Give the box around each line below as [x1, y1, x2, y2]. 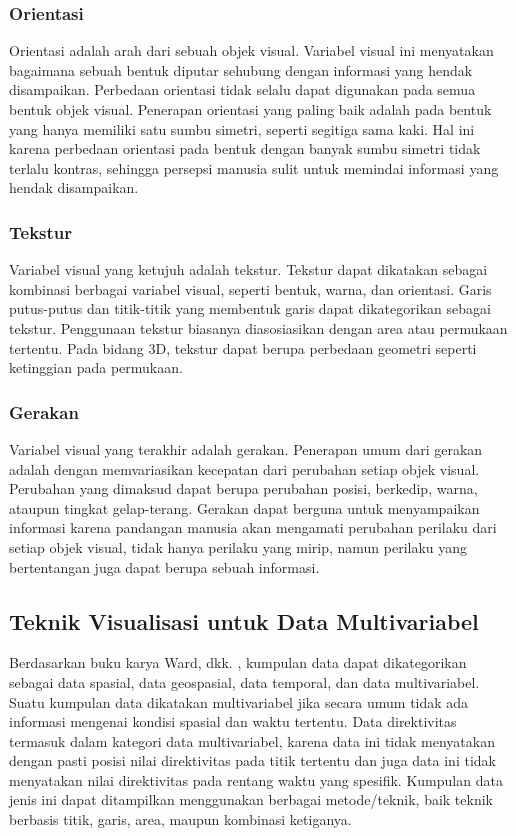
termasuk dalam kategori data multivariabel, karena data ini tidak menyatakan [9, 730, 495, 751]
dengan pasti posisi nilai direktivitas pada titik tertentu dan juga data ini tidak [9, 750, 496, 771]
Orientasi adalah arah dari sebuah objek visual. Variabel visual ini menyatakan [9, 40, 494, 61]
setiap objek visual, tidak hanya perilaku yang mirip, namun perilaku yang [9, 536, 468, 557]
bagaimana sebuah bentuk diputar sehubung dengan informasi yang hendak [9, 59, 473, 80]
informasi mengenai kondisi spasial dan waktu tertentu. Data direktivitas [9, 711, 457, 732]
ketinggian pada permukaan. [9, 357, 183, 378]
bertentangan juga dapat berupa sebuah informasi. [9, 556, 320, 577]
